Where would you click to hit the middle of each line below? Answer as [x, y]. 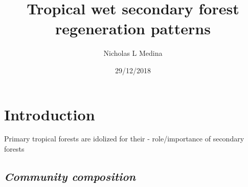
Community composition [70, 176]
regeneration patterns [133, 28]
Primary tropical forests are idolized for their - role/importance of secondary [124, 139]
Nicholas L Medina [133, 53]
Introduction [50, 114]
